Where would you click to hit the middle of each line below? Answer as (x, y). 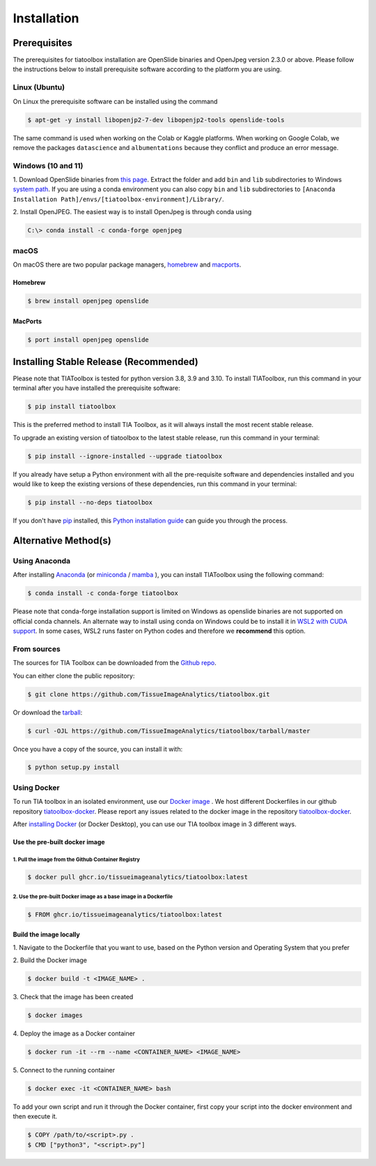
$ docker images (55, 1015)
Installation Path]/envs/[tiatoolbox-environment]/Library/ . (118, 199)
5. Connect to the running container (64, 1070)
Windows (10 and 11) (48, 165)
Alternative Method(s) (62, 540)
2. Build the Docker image (50, 960)
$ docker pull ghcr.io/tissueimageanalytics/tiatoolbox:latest (138, 877)
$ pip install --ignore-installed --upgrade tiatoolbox (125, 456)
